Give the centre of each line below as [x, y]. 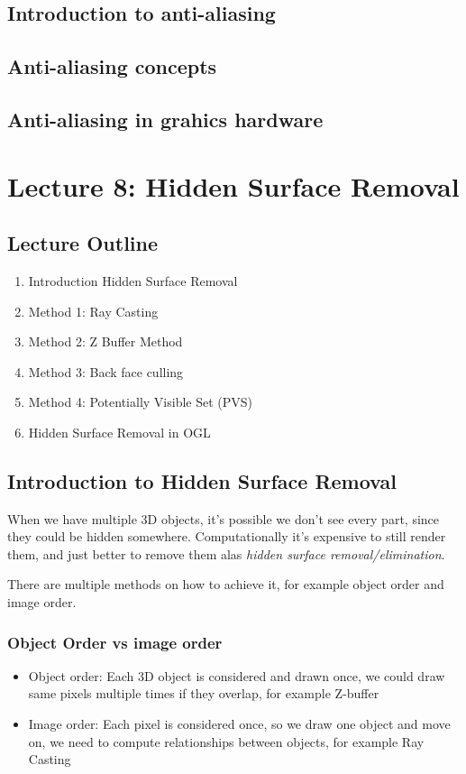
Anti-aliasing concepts [112, 66]
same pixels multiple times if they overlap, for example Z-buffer [204, 693]
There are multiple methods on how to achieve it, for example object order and [226, 584]
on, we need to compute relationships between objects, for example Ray [226, 741]
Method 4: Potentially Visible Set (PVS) [141, 402]
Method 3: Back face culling [106, 371]
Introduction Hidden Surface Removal [133, 280]
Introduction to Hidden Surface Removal [202, 480]
